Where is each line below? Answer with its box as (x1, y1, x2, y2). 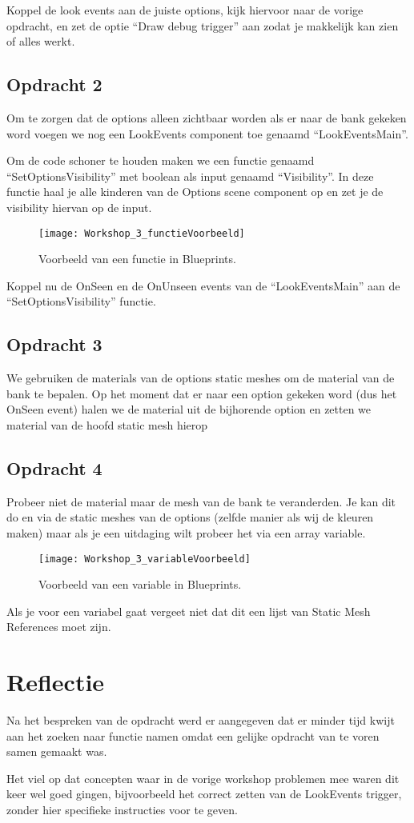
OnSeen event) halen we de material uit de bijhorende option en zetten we (6, 401, 372, 417)
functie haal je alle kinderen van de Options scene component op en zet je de (6, 183, 384, 200)
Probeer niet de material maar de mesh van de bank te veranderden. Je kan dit (6, 493, 396, 509)
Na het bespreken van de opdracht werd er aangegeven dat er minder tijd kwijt (6, 712, 395, 729)
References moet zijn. (6, 618, 111, 635)
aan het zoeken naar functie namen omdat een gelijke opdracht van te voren (6, 727, 380, 744)
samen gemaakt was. (6, 743, 107, 760)
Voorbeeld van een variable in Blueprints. (38, 576, 242, 593)
